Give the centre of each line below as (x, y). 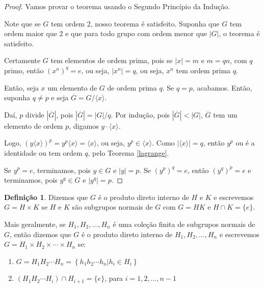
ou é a (245, 143)
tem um (225, 114)
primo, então (24, 70)
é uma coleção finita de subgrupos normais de (184, 224)
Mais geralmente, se (35, 224)
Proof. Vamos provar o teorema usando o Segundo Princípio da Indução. (117, 6)
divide (35, 114)
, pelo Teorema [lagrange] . (128, 152)
